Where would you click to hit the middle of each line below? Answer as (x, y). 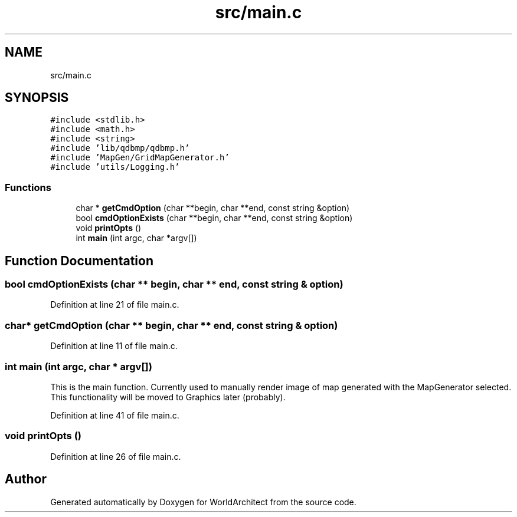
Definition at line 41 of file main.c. (115, 415)
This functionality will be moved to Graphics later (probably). (168, 397)
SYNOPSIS (37, 98)
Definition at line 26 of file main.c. (116, 456)
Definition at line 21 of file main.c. (115, 305)
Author (26, 479)
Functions (28, 187)
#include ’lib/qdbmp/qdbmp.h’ (120, 148)
